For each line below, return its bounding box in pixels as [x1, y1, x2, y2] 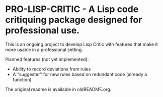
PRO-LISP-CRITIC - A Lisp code [5, 3, 139, 15]
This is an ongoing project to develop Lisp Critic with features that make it [5, 41, 158, 47]
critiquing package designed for [5, 14, 142, 25]
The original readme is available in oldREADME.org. [5, 86, 112, 92]
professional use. [5, 25, 79, 36]
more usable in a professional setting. [5, 46, 83, 52]
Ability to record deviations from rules [12, 66, 91, 72]
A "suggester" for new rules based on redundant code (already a [12, 71, 147, 77]
